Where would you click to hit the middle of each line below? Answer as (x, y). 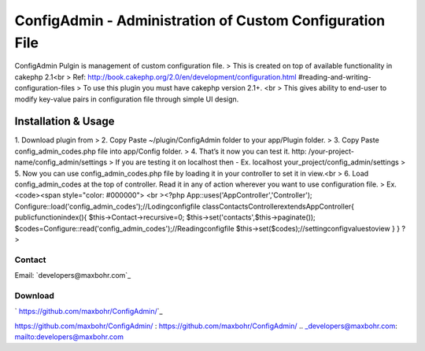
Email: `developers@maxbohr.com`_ (73, 275)
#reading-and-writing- (334, 77)
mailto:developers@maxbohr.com (69, 337)
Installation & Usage (65, 122)
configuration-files (44, 88)
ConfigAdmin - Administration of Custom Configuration (200, 20)
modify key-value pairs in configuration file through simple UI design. (127, 99)
